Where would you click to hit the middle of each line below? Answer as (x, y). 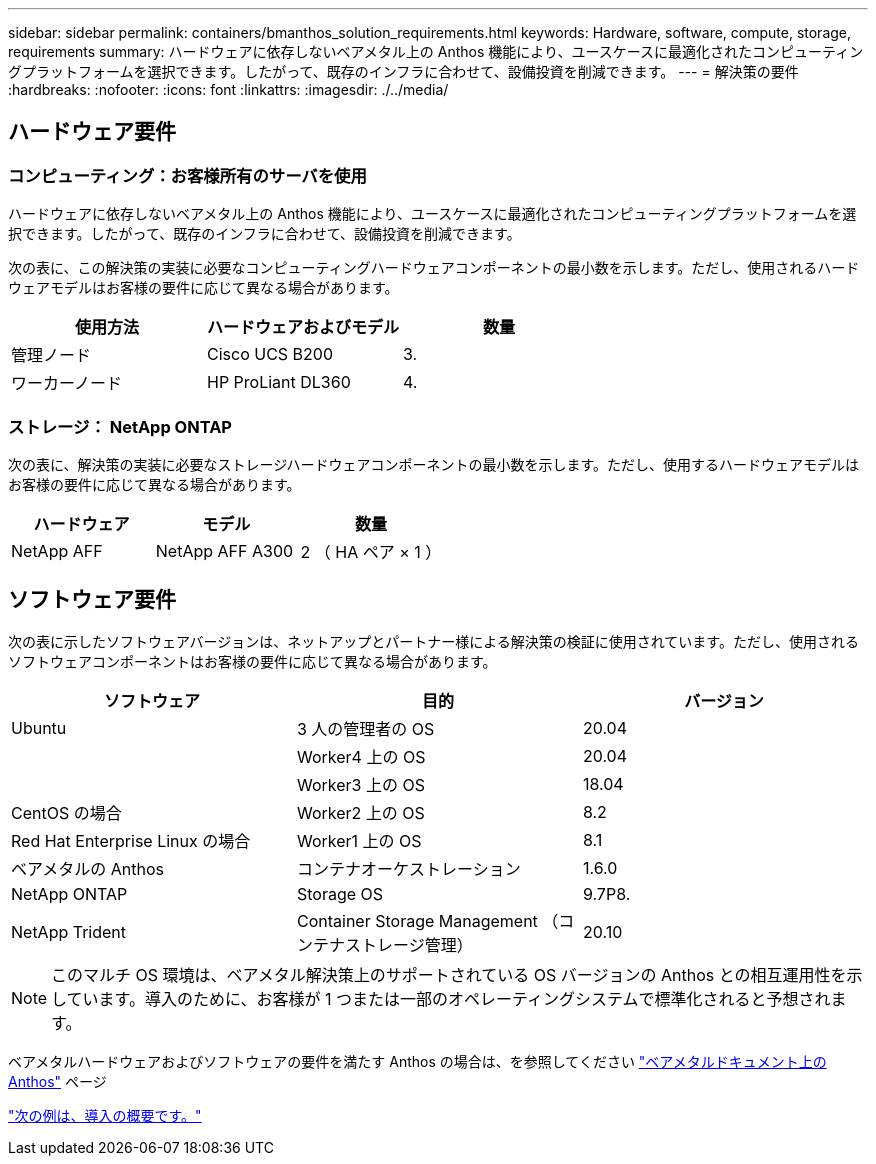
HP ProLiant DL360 (279, 382)
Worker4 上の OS (361, 756)
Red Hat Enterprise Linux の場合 (131, 840)
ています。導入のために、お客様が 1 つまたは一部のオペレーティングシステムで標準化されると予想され (448, 998)
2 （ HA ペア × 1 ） (371, 551)
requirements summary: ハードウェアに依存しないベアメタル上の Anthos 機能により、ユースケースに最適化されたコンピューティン (436, 51)
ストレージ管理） (408, 944)
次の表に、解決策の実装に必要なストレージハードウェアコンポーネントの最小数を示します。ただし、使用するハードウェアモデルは (434, 464)
